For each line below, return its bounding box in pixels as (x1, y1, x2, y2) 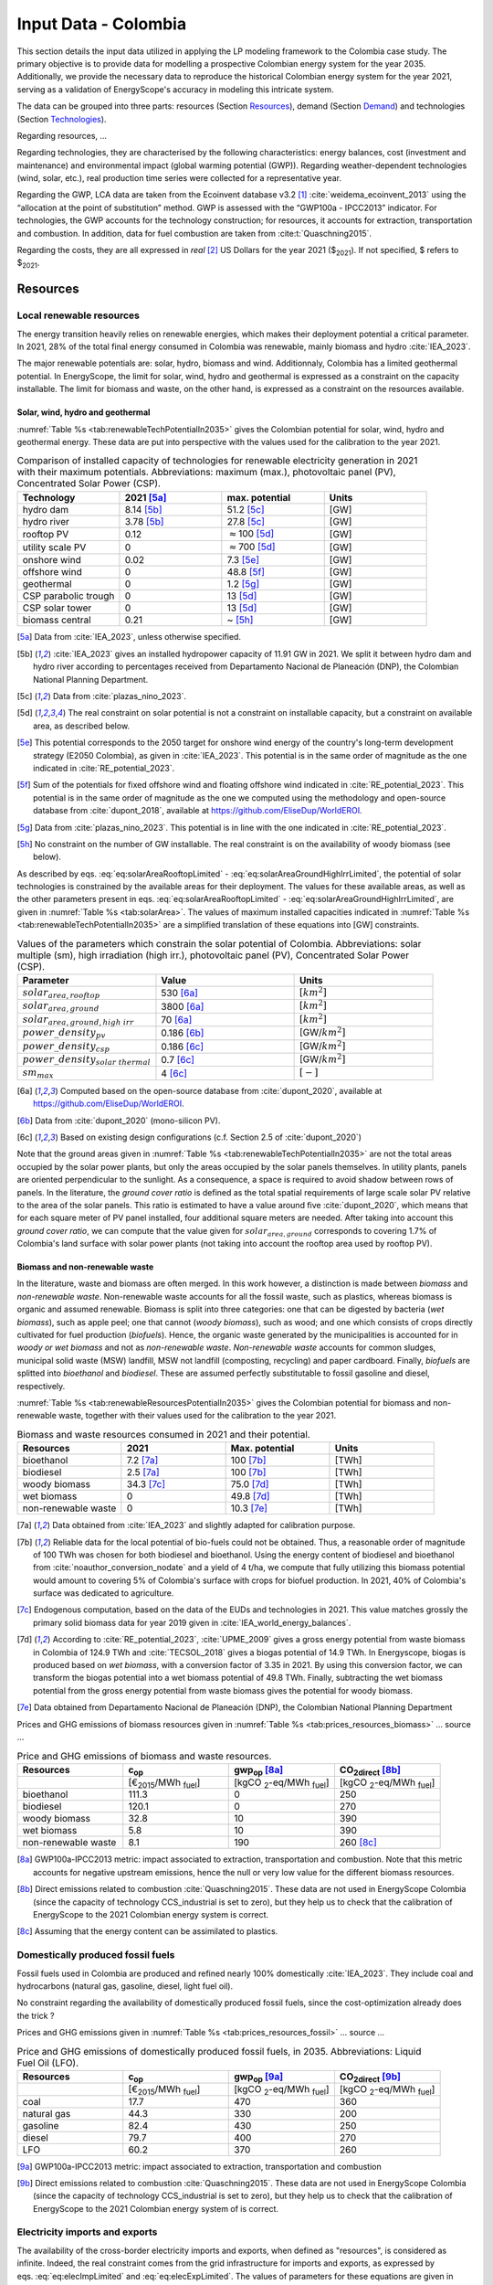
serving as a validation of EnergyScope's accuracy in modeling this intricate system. (16, 83, 334, 95)
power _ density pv (22, 1026, 106, 1041)
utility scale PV (22, 541, 87, 554)
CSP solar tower (22, 601, 92, 614)
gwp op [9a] (234, 2070, 284, 2085)
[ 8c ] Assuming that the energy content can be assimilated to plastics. (16, 1926, 278, 1937)
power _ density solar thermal (22, 1053, 151, 1068)
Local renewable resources (16, 309, 141, 322)
